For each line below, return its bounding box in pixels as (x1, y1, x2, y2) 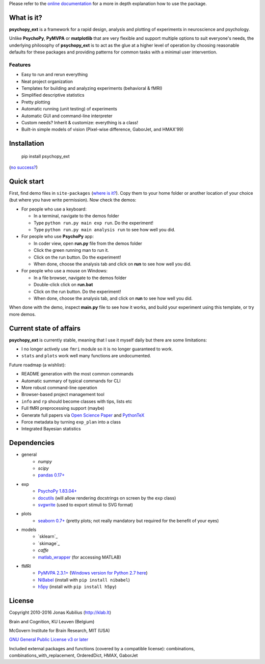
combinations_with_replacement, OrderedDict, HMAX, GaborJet (9, 653, 138, 659)
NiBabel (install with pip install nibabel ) (38, 577, 130, 583)
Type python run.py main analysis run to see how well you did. (33, 227, 176, 233)
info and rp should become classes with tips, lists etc (21, 398, 132, 404)
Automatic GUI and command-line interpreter (21, 113, 113, 119)
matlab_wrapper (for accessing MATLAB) (38, 554, 121, 560)
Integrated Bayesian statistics (21, 426, 81, 432)
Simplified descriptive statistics (21, 92, 85, 98)
